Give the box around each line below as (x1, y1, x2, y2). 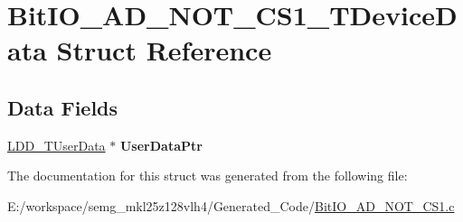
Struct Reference (56, 32, 272, 69)
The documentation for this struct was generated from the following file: (7, 166, 408, 185)
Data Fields (7, 93, 118, 121)
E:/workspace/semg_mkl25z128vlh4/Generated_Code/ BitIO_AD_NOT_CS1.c (7, 196, 455, 215)
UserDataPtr (119, 135, 203, 154)
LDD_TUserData (7, 135, 106, 154)
